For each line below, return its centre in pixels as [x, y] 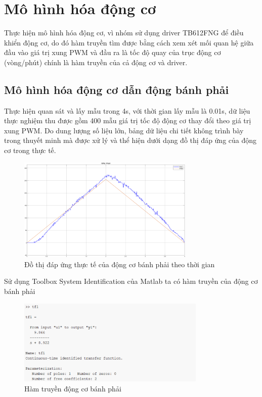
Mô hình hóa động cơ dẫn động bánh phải [117, 89]
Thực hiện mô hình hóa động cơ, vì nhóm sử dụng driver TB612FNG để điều [124, 33]
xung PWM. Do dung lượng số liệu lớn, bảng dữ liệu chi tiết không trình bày [124, 130]
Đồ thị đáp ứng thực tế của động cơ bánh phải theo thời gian [120, 264]
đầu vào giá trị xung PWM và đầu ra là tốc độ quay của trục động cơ [113, 52]
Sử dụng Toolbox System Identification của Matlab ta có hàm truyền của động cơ [131, 281]
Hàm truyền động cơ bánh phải [73, 388]
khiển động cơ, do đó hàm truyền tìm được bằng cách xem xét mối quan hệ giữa [129, 42]
